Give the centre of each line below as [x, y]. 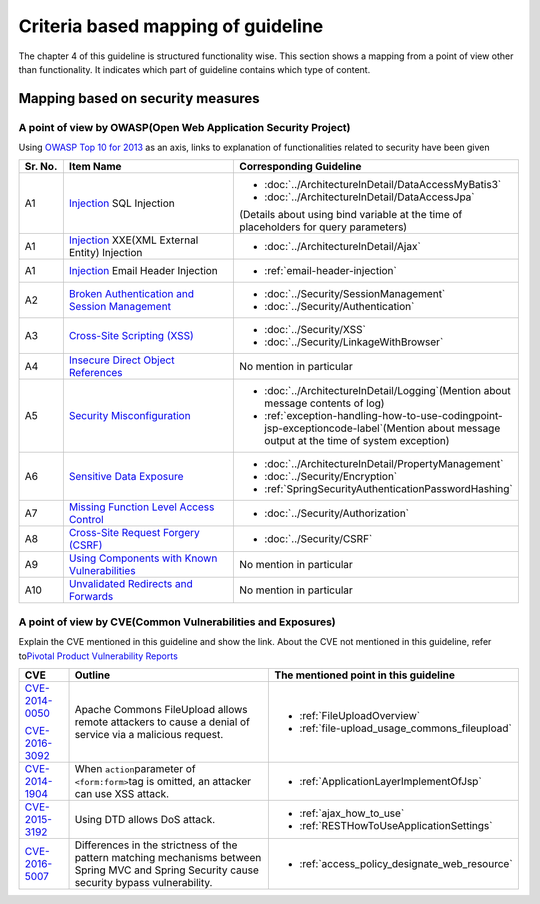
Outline [92, 675]
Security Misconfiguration [129, 416]
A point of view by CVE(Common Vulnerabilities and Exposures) [177, 622]
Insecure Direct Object [121, 360]
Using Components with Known [143, 558]
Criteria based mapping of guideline [171, 26]
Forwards [91, 597]
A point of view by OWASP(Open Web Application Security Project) [184, 127]
